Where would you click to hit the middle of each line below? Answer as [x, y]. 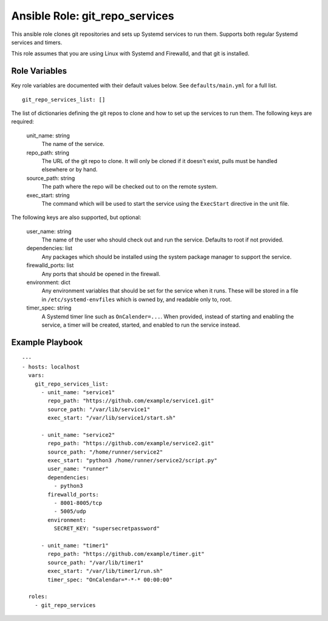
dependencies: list [50, 248]
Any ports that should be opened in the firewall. [101, 274]
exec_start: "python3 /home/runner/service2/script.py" [133, 460]
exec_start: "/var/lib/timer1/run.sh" [105, 571]
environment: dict [48, 282]
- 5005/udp [70, 512]
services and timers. [37, 42]
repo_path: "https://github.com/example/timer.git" [126, 554]
